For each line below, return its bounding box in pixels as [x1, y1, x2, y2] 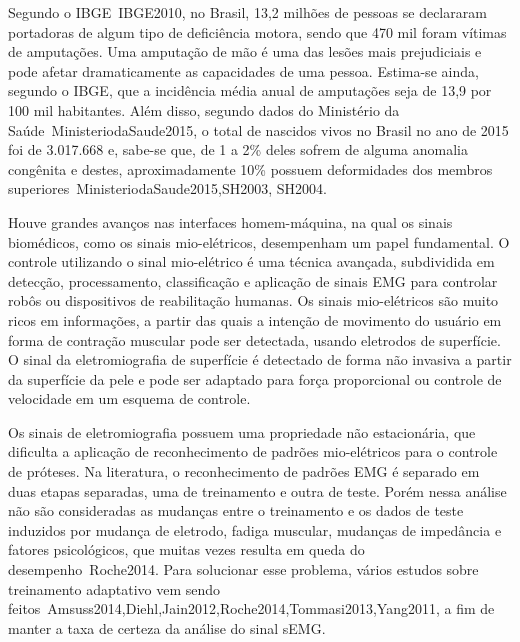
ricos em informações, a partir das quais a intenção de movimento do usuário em [8, 309, 502, 330]
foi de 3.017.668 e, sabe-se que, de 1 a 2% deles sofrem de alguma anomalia [8, 139, 468, 160]
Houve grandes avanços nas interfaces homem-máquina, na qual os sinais [8, 211, 453, 232]
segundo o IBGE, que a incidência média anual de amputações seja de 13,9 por [8, 80, 492, 101]
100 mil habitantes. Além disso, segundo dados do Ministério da [8, 99, 400, 120]
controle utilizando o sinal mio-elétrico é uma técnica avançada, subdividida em [8, 251, 495, 272]
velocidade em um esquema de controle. [8, 388, 251, 409]
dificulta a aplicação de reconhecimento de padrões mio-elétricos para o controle [8, 441, 498, 462]
